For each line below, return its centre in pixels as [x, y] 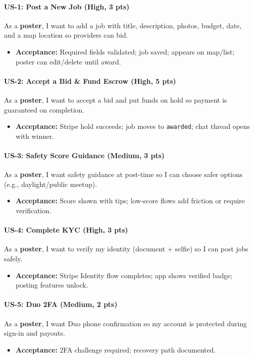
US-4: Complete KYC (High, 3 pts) [66, 230]
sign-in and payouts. [35, 333]
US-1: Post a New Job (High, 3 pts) [67, 6]
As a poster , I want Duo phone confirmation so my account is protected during [126, 323]
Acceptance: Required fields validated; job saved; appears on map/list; [125, 51]
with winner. [35, 136]
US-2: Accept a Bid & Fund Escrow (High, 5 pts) [90, 81]
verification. [33, 210]
